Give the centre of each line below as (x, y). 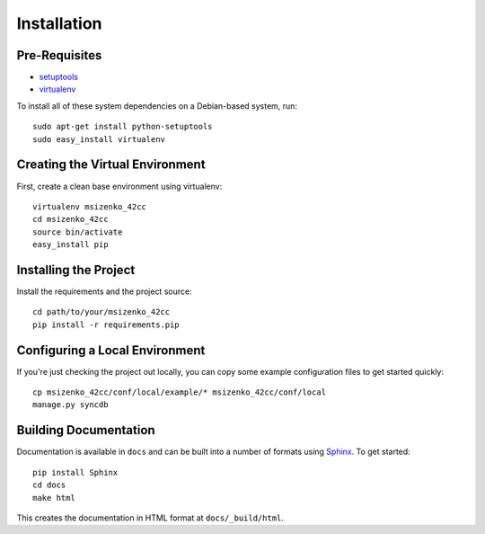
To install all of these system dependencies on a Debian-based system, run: (157, 106)
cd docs (49, 485)
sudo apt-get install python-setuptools (123, 127)
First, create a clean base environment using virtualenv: (119, 186)
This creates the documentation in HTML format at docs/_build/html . (150, 518)
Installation (59, 23)
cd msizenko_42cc (71, 219)
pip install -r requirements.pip (106, 325)
